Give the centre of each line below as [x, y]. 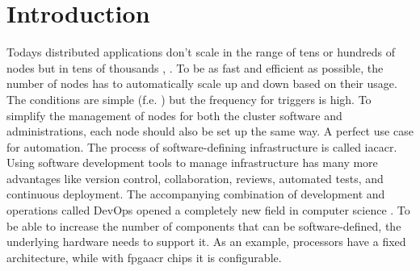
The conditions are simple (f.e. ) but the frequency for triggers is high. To [189, 99]
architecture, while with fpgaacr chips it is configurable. [144, 257]
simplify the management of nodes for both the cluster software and [174, 115]
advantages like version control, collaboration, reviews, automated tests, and [195, 178]
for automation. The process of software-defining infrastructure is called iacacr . [202, 146]
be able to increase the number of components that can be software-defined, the [204, 225]
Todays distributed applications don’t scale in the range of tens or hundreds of [201, 52]
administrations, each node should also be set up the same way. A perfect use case [210, 131]
